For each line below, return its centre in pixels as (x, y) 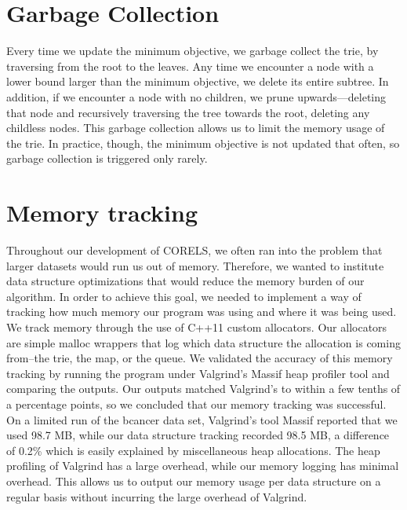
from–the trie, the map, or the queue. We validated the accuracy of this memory (200, 358)
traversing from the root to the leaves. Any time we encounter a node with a (190, 66)
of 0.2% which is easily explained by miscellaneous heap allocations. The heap (193, 450)
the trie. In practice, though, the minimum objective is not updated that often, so (203, 143)
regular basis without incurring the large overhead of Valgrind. (157, 496)
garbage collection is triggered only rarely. (107, 158)
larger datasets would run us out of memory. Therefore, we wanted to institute (195, 265)
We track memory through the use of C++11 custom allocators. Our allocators (197, 327)
